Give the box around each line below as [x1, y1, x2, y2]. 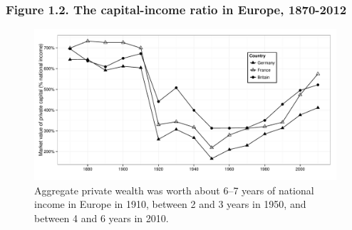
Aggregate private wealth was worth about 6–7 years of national [34, 182, 314, 197]
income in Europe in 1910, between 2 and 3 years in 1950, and [34, 197, 306, 211]
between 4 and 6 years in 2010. [34, 211, 169, 225]
